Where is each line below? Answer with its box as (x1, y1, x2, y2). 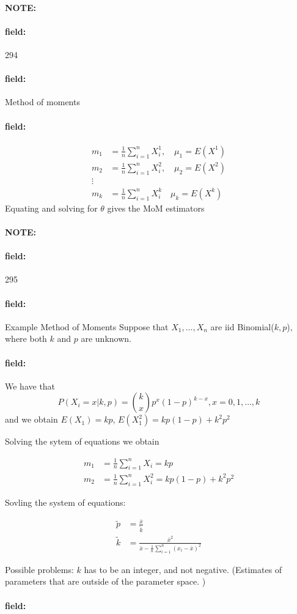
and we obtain (5, 413, 58, 426)
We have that (5, 379, 56, 392)
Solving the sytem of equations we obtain (5, 435, 159, 448)
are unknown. (81, 332, 131, 345)
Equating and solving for (5, 201, 98, 214)
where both (5, 332, 47, 345)
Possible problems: (5, 563, 74, 575)
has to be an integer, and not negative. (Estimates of (84, 563, 282, 575)
